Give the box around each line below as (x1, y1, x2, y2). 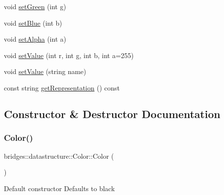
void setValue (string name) (4, 66, 86, 76)
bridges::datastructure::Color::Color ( (4, 150, 114, 161)
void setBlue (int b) (4, 17, 63, 28)
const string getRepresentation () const (4, 82, 120, 92)
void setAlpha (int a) (4, 34, 66, 44)
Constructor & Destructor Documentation (4, 106, 221, 121)
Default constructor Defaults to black (4, 183, 115, 193)
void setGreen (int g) (4, 1, 66, 11)
